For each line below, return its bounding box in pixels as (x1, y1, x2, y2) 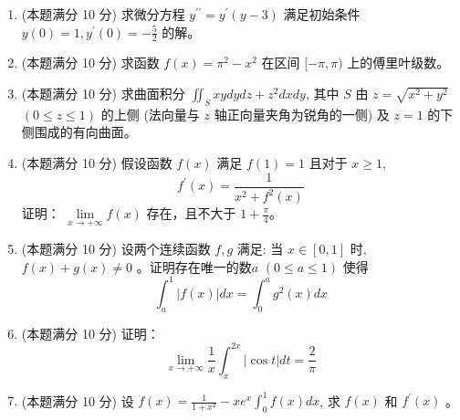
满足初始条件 (283, 5, 361, 23)
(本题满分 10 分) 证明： (21, 323, 160, 342)
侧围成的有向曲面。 (21, 122, 137, 142)
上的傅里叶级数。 (347, 53, 450, 72)
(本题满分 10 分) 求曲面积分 (21, 84, 185, 103)
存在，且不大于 (146, 204, 236, 222)
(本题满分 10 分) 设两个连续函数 (21, 239, 211, 258)
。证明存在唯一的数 (136, 257, 252, 276)
